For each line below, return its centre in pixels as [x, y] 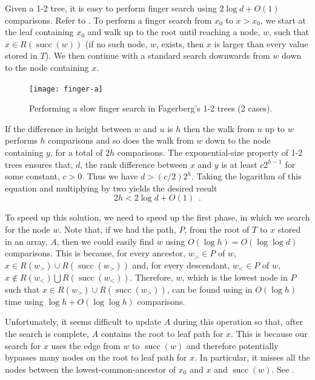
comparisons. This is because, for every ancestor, [95, 253]
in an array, [26, 241]
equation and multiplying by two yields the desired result [111, 188]
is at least [239, 164]
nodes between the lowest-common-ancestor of [91, 369]
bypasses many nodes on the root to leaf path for [96, 357]
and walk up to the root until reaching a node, [174, 32]
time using [24, 301]
